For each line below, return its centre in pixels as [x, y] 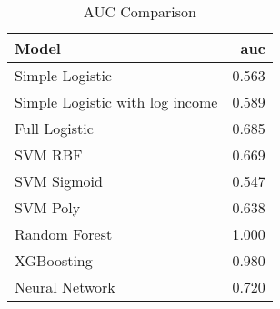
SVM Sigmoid [59, 181]
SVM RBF [49, 154]
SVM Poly [48, 207]
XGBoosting [54, 260]
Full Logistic [54, 128]
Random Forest [64, 234]
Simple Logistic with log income [116, 102]
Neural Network [65, 287]
